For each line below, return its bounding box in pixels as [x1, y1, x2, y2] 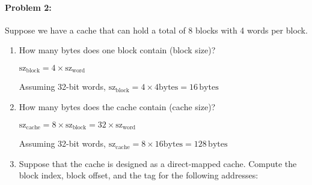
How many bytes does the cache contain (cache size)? [19, 101, 216, 113]
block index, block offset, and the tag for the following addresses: [19, 169, 258, 181]
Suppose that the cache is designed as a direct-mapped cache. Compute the [19, 157, 297, 169]
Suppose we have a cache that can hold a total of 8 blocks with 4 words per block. [5, 23, 308, 36]
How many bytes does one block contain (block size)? [19, 44, 216, 56]
